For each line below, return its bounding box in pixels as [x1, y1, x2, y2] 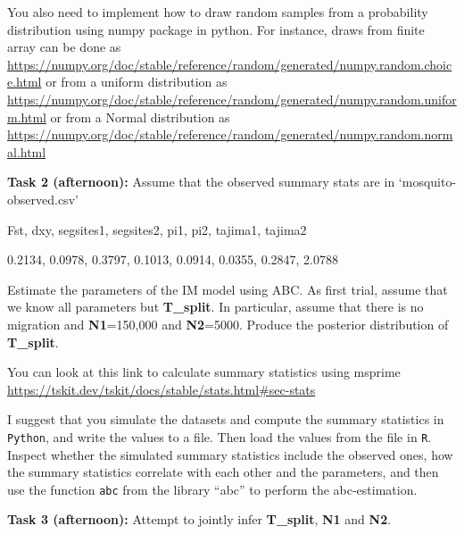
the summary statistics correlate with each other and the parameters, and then [7, 463, 439, 481]
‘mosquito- [398, 172, 457, 191]
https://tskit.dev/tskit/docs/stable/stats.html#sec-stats [7, 380, 316, 398]
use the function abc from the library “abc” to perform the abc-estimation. [7, 480, 418, 498]
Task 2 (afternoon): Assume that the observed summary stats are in [7, 172, 395, 191]
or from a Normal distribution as [50, 107, 230, 126]
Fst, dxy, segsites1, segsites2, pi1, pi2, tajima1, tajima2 [7, 220, 307, 238]
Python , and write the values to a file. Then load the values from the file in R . [7, 427, 432, 446]
